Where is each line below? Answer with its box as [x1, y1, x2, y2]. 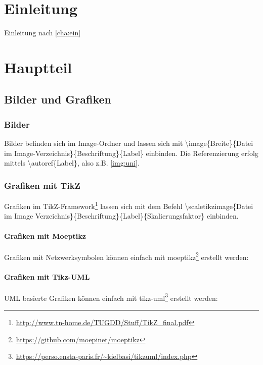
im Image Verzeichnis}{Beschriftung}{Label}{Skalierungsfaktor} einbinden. [4, 211, 239, 221]
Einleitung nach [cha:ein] [4, 27, 81, 38]
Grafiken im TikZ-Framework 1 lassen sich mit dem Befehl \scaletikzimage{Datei [4, 199, 253, 211]
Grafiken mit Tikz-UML [4, 271, 90, 282]
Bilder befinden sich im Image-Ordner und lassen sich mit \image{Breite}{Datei [4, 138, 253, 148]
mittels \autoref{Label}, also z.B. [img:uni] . [4, 158, 140, 168]
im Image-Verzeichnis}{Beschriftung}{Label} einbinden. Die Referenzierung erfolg [4, 147, 258, 158]
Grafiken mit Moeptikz [4, 230, 86, 241]
